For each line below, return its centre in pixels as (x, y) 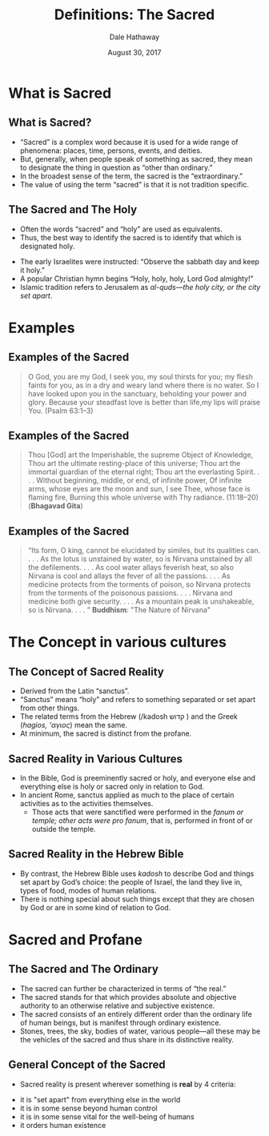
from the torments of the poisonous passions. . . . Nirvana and (130, 593)
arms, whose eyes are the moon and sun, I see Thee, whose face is (139, 489)
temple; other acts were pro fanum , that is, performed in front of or (142, 821)
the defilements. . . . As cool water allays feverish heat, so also (131, 568)
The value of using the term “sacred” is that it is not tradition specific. (134, 184)
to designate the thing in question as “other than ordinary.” (116, 167)
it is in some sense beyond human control (88, 1108)
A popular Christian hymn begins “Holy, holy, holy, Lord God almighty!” (137, 279)
